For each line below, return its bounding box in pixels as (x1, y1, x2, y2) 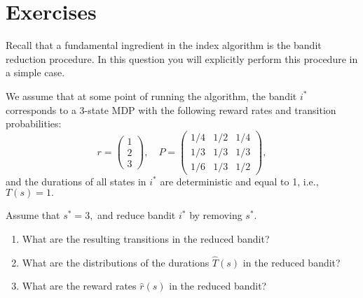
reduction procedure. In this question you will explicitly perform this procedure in (6, 51, 358, 66)
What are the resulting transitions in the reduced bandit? (22, 232, 270, 246)
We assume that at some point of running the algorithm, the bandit (6, 88, 297, 103)
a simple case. (6, 65, 65, 80)
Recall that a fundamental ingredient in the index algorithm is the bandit (6, 38, 322, 52)
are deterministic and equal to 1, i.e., (160, 173, 319, 188)
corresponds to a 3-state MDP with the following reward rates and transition (6, 102, 336, 117)
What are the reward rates (22, 278, 137, 293)
